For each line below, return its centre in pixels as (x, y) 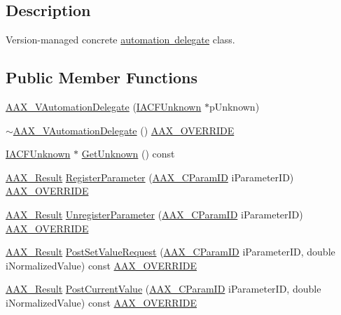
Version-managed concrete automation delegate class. (120, 40)
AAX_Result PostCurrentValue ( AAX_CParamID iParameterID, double (163, 289)
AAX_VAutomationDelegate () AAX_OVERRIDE (124, 130)
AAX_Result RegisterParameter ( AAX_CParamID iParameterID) (150, 177)
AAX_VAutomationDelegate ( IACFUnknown (104, 106)
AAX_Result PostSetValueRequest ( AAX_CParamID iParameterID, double (170, 252)
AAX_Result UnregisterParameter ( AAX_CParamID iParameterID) (154, 214)
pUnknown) (234, 106)
